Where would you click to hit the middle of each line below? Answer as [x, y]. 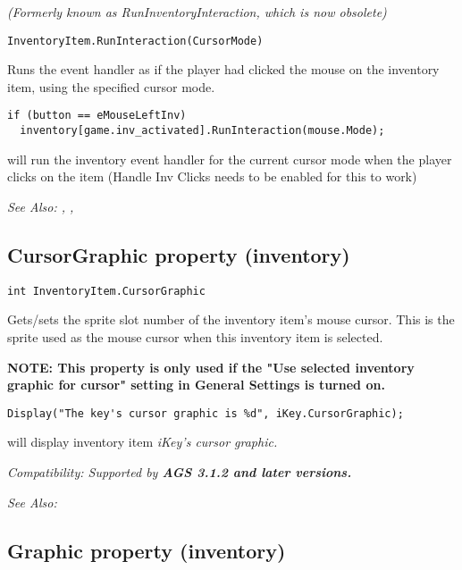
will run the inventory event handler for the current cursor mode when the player [230, 159]
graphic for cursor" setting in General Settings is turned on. [196, 385]
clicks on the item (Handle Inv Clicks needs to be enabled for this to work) [212, 176]
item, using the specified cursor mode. [111, 86]
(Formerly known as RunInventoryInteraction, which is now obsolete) [197, 12]
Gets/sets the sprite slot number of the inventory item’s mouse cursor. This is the [231, 319]
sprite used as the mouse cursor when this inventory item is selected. [195, 336]
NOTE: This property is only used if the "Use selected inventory [211, 367]
